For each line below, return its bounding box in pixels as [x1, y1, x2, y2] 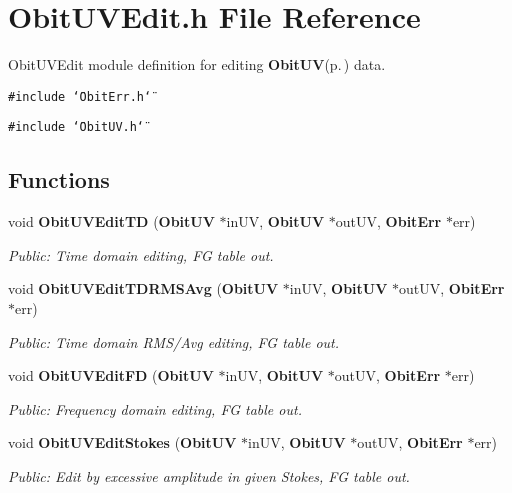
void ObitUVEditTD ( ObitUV [8, 211, 215, 232]
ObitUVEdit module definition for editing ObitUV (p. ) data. [8, 54, 386, 75]
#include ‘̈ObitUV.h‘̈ [8, 120, 145, 135]
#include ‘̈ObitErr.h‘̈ [8, 89, 152, 104]
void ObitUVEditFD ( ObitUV [8, 365, 214, 386]
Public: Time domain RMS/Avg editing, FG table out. [8, 331, 340, 352]
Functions [8, 164, 110, 195]
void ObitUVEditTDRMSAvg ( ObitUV [8, 278, 279, 299]
